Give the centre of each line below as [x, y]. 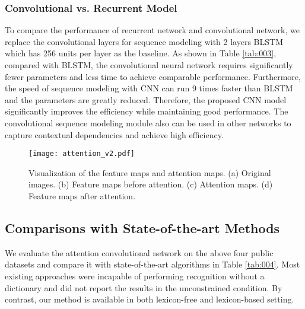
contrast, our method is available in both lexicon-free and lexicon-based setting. [150, 299]
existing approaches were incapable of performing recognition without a [135, 275]
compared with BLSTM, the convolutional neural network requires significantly [149, 65]
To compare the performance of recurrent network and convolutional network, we [152, 30]
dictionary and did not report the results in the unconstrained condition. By [144, 287]
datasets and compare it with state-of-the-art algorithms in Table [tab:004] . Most [152, 264]
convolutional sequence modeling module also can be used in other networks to [148, 122]
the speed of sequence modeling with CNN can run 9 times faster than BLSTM [149, 88]
